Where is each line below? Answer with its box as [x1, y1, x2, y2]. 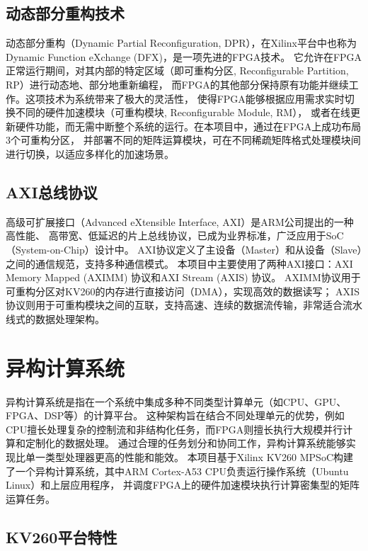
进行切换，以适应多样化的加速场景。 [6, 146, 174, 161]
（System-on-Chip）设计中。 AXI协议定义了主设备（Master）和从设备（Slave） [6, 242, 362, 256]
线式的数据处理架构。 [6, 311, 105, 326]
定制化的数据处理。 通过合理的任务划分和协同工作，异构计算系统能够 [25, 436, 346, 450]
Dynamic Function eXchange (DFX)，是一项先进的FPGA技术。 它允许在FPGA [6, 49, 362, 64]
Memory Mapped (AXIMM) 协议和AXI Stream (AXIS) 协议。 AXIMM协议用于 [6, 270, 361, 285]
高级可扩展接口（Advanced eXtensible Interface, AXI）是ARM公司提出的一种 [6, 214, 354, 229]
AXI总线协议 [6, 181, 98, 203]
